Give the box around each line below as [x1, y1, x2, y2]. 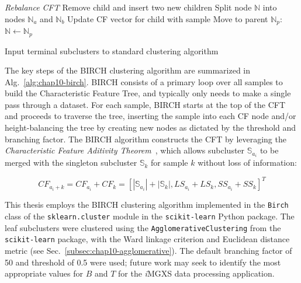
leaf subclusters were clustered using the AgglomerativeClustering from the [5, 221, 281, 233]
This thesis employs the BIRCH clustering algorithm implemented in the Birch [5, 198, 289, 211]
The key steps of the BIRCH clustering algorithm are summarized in [5, 64, 251, 76]
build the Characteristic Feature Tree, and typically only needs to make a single [5, 87, 291, 99]
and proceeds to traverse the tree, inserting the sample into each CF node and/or [5, 110, 296, 122]
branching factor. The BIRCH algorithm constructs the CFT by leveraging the [5, 132, 286, 145]
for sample [151, 156, 188, 169]
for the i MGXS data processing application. [118, 267, 275, 279]
